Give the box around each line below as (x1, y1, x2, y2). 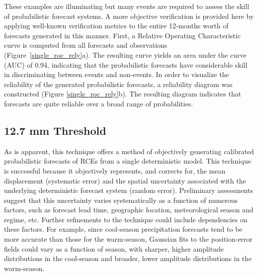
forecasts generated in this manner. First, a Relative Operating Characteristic (4, 30, 241, 40)
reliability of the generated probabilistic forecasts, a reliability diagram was (4, 79, 233, 89)
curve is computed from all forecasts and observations (4, 40, 168, 50)
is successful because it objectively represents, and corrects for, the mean (4, 165, 226, 176)
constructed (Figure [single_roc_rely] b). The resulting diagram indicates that (4, 89, 242, 99)
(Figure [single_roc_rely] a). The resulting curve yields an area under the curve (4, 49, 247, 60)
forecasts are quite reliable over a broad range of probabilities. (4, 98, 193, 108)
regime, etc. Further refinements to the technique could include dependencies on (4, 214, 248, 224)
